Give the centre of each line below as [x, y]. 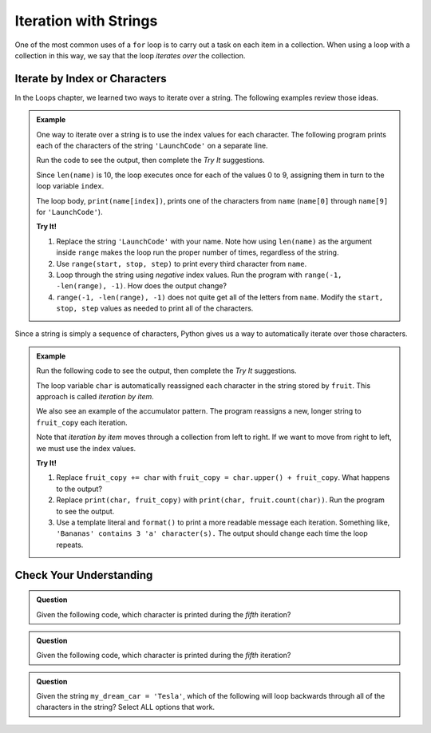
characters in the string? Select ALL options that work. [126, 707]
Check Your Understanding [84, 575]
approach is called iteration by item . [95, 397]
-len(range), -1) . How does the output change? [142, 286]
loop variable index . [70, 186]
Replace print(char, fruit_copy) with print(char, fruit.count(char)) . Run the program [220, 500]
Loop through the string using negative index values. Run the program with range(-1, [199, 275]
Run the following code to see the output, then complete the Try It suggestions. [166, 370]
